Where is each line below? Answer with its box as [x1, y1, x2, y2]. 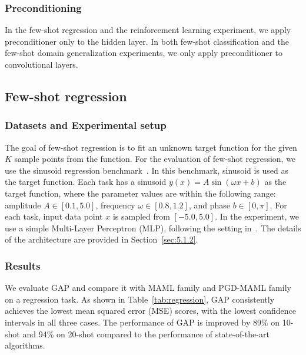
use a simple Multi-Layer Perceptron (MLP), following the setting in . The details [5, 221, 301, 234]
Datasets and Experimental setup [5, 118, 167, 132]
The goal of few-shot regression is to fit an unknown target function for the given [5, 141, 297, 153]
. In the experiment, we [215, 210, 299, 223]
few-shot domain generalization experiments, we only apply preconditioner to [5, 47, 283, 59]
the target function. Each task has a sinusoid [5, 175, 167, 188]
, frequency [95, 198, 135, 211]
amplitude [5, 198, 41, 211]
